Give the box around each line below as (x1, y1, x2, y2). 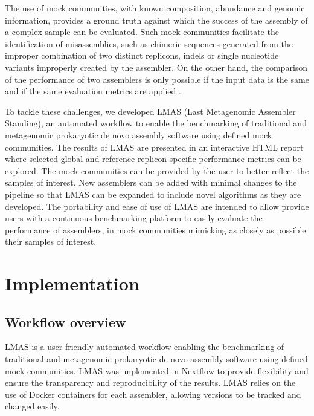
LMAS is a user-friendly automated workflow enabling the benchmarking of (5, 340, 284, 353)
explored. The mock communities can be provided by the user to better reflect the (5, 164, 309, 177)
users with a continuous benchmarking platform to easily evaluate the (5, 212, 263, 224)
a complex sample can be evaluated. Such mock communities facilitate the (5, 25, 279, 38)
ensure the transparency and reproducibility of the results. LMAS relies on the (5, 376, 296, 389)
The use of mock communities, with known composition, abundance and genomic (5, 2, 305, 14)
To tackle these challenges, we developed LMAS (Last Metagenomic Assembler (5, 105, 296, 117)
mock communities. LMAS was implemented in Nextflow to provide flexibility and (5, 364, 309, 377)
